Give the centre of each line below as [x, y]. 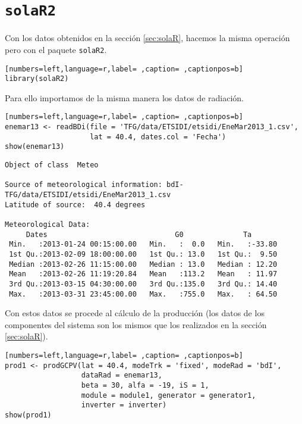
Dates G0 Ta [139, 234]
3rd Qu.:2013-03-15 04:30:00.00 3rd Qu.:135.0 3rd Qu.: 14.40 [143, 284]
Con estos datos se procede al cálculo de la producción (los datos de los [135, 313]
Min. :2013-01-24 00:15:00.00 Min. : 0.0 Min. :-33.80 [143, 244]
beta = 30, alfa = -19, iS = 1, [145, 385]
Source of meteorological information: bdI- [94, 185]
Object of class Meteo [52, 165]
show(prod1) [28, 415]
